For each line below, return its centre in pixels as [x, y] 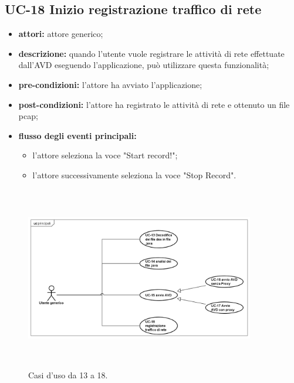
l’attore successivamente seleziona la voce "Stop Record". [134, 174]
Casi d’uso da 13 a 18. [68, 374]
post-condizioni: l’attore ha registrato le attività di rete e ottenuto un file [154, 104]
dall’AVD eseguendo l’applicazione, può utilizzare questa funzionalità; [144, 65]
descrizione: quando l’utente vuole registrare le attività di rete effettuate [151, 53]
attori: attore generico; [61, 34]
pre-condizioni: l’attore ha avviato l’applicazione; [110, 84]
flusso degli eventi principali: [77, 135]
